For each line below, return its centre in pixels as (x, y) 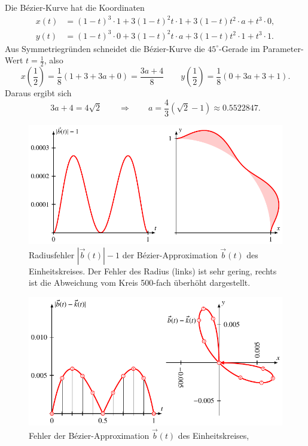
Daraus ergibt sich (38, 93)
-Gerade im (240, 48)
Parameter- (283, 48)
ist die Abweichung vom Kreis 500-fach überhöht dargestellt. (140, 282)
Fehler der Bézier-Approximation (89, 435)
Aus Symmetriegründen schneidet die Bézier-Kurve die (105, 48)
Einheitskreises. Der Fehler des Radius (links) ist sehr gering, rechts (153, 271)
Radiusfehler (52, 254)
